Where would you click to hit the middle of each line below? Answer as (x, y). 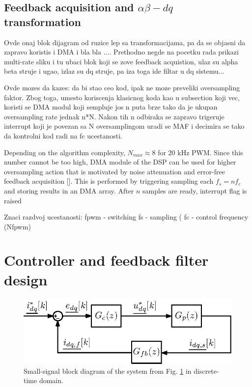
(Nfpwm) (17, 226)
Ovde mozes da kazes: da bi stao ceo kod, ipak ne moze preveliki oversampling (122, 87)
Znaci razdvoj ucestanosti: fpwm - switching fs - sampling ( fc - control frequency (126, 217)
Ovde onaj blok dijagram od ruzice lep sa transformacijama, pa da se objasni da (125, 42)
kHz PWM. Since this (210, 152)
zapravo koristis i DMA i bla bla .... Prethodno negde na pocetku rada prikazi (121, 52)
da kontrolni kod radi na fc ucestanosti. (63, 135)
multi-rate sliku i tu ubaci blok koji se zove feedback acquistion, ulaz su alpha (121, 61)
